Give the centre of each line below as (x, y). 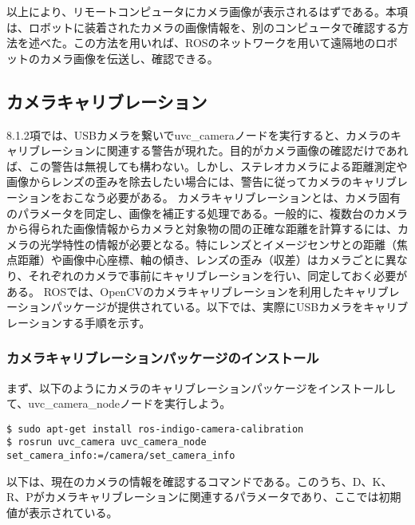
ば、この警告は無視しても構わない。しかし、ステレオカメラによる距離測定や (207, 166)
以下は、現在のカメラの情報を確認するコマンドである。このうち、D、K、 (200, 481)
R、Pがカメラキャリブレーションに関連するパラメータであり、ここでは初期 (204, 497)
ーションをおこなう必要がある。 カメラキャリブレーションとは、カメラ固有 (204, 197)
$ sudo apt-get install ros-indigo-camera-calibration (155, 429)
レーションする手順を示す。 (79, 322)
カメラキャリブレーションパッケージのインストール (163, 358)
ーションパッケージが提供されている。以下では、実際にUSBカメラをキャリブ (207, 307)
